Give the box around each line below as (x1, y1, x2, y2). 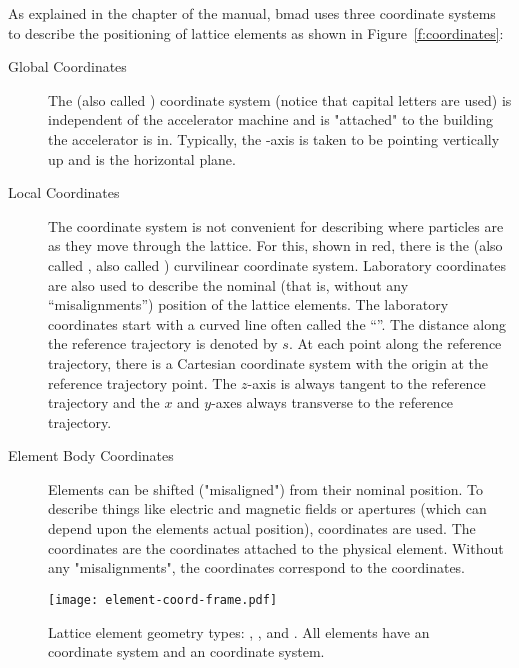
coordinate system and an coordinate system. (48, 641, 325, 662)
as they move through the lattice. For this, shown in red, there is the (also (48, 235, 503, 256)
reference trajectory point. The (48, 372, 237, 393)
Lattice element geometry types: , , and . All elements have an (48, 621, 430, 642)
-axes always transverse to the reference (211, 392, 454, 413)
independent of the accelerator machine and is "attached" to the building (48, 109, 494, 130)
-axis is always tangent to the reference (247, 372, 486, 393)
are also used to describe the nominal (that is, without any (48, 274, 409, 295)
